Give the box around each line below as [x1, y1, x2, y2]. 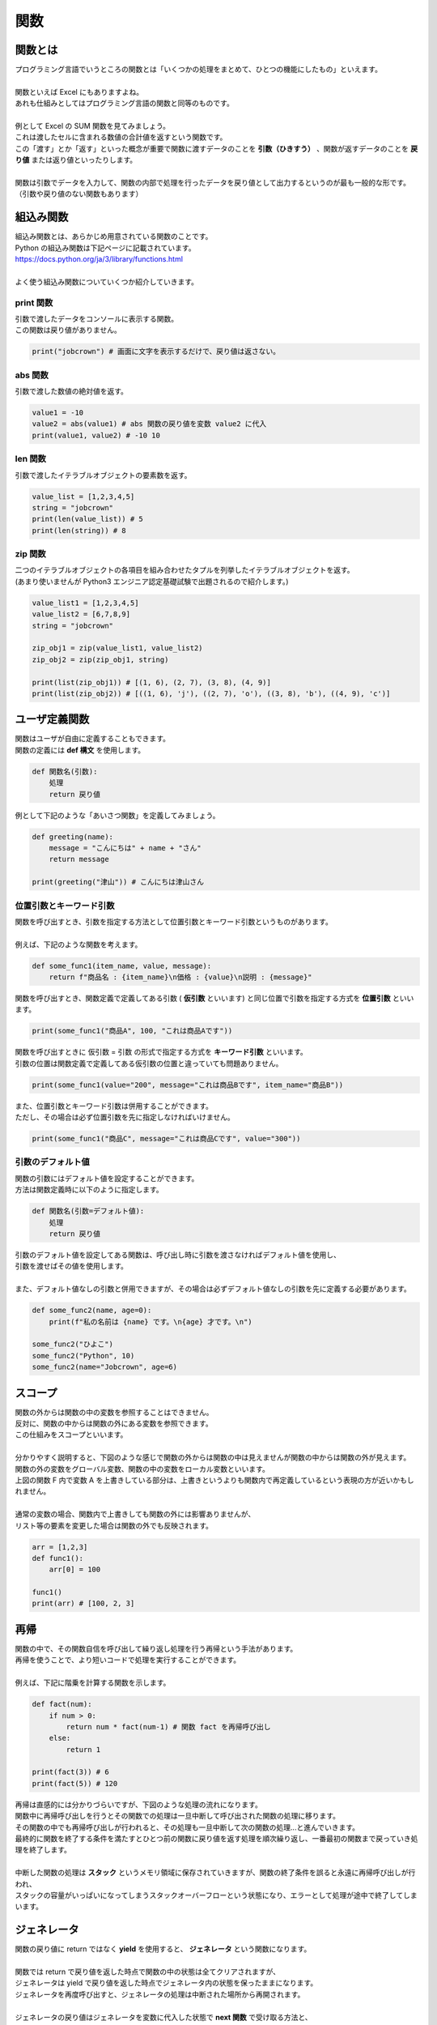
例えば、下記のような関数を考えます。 [15, 940, 142, 949]
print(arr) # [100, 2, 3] [32, 1599, 135, 1608]
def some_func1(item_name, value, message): [32, 961, 212, 970]
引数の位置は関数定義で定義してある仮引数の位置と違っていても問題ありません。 [15, 1058, 283, 1068]
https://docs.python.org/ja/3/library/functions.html [15, 254, 184, 264]
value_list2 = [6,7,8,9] [32, 610, 131, 619]
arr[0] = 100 [49, 1565, 101, 1575]
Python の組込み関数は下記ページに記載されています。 [15, 243, 196, 253]
